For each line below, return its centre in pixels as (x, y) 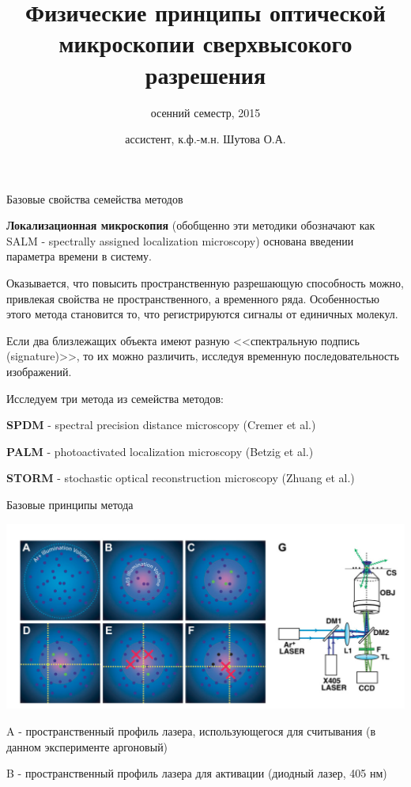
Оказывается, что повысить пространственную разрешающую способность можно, (205, 283)
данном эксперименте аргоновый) (87, 746)
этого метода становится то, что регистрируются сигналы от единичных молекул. (202, 314)
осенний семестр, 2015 (205, 112)
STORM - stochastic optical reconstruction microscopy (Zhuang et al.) (181, 478)
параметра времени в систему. (79, 256)
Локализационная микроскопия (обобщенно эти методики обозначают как (191, 225)
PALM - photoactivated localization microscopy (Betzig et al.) (160, 451)
